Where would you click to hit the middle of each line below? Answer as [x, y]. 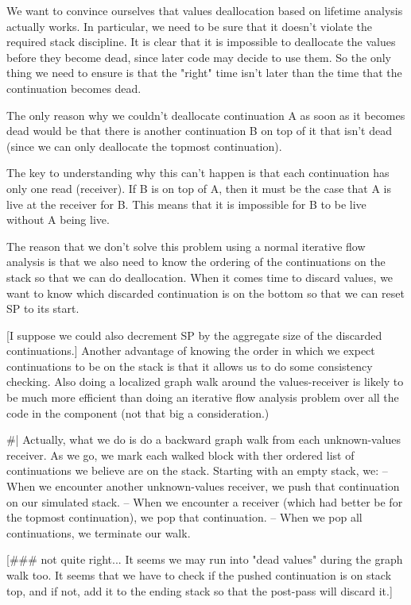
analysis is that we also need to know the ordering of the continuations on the [196, 262]
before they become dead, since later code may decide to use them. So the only [199, 57]
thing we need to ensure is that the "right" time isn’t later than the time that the [204, 73]
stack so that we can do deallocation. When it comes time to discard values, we [200, 277]
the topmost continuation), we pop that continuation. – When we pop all [184, 517]
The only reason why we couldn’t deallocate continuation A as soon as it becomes [206, 115]
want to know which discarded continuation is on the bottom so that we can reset [205, 293]
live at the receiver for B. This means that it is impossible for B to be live [186, 204]
